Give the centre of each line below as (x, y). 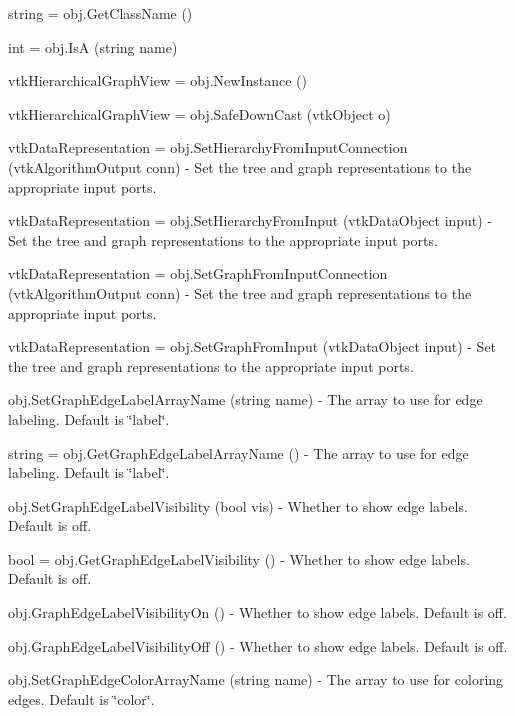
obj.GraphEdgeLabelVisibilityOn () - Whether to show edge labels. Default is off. (257, 612)
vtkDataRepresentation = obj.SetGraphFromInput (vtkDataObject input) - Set (252, 346)
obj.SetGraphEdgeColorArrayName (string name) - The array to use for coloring (256, 679)
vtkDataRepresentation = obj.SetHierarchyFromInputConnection (208, 147)
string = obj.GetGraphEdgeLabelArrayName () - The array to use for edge (238, 452)
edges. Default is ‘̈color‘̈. (81, 698)
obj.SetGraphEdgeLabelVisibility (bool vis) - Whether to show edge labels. (238, 505)
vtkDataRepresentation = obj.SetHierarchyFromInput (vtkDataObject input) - (250, 220)
